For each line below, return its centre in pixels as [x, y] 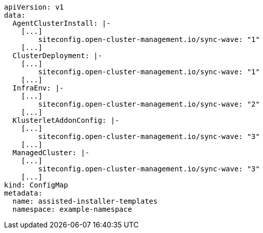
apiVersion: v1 [34, 7]
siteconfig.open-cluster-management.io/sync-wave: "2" [149, 104]
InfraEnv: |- [38, 88]
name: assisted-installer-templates [85, 201]
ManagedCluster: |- [51, 153]
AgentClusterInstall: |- [61, 23]
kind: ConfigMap [36, 185]
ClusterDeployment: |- [57, 56]
